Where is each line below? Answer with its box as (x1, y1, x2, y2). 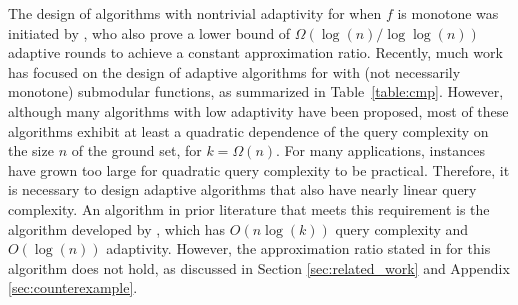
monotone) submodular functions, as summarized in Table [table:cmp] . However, (8, 81, 504, 102)
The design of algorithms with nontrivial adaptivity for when (8, 3, 382, 23)
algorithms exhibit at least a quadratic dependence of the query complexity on (8, 120, 489, 141)
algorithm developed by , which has (8, 218, 226, 239)
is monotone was (397, 3, 499, 23)
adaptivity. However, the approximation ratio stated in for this (106, 238, 491, 259)
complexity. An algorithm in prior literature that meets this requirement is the (8, 198, 490, 219)
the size (8, 140, 54, 161)
